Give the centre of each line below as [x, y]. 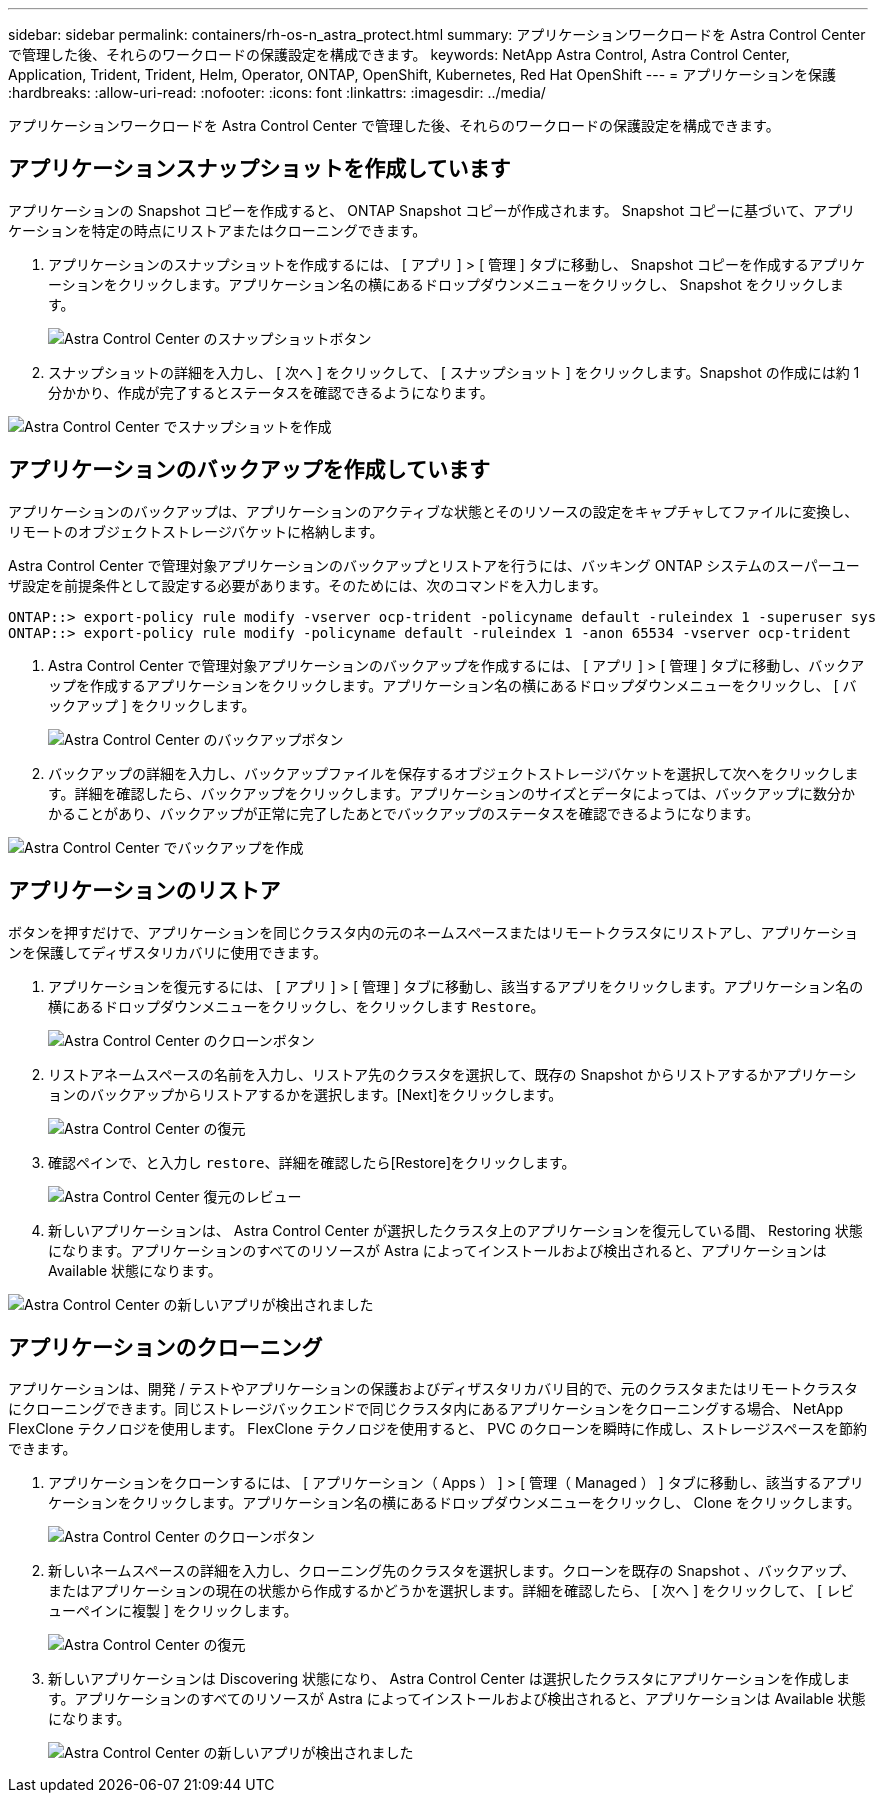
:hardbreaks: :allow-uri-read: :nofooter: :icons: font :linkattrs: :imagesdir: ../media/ [277, 92]
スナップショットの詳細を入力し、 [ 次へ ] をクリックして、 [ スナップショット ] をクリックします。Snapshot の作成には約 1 [454, 372]
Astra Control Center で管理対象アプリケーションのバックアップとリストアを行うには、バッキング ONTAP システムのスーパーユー [434, 565]
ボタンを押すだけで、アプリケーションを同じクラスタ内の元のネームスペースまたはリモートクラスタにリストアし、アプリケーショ [433, 932]
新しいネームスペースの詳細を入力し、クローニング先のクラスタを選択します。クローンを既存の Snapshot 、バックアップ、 [452, 1571]
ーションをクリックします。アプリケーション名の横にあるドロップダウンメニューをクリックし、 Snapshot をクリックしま [446, 284]
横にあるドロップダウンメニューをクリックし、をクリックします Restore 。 [296, 1006]
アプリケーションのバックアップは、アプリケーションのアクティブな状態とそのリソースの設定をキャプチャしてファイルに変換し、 [433, 511]
